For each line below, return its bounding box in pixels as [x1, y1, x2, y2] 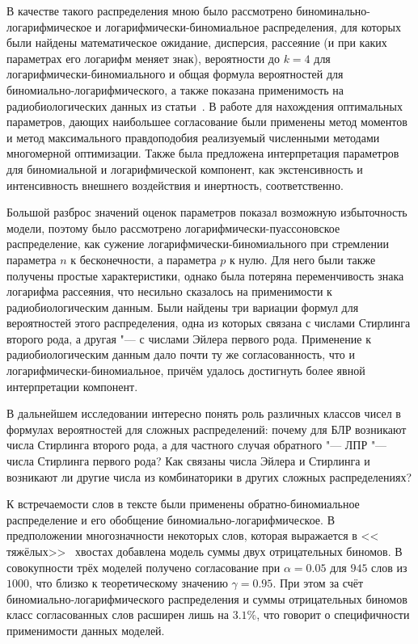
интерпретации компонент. [6, 377, 138, 394]
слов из [371, 558, 407, 575]
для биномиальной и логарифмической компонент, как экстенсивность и [6, 160, 363, 177]
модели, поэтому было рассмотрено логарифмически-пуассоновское [6, 219, 340, 236]
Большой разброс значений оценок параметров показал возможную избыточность [6, 204, 407, 221]
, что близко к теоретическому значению [29, 575, 228, 591]
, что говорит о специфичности [256, 606, 410, 623]
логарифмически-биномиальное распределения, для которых [104, 18, 401, 35]
